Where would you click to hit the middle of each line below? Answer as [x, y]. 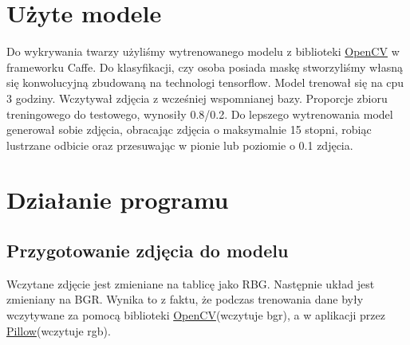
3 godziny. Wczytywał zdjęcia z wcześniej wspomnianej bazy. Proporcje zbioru [197, 98]
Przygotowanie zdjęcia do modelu [148, 251]
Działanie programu [118, 200]
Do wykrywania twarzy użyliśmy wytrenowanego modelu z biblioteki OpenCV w [203, 51]
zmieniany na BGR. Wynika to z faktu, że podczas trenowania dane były [185, 299]
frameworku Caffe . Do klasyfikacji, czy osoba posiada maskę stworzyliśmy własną [205, 67]
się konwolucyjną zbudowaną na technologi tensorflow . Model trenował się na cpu [205, 82]
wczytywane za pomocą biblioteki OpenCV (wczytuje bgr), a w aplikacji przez [196, 315]
